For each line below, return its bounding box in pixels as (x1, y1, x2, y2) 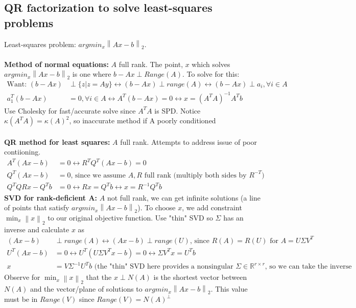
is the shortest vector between (153, 272, 247, 282)
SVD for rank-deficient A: (4, 192, 98, 203)
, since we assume (70, 171, 126, 179)
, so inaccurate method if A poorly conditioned (69, 115, 216, 126)
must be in (4, 294, 38, 304)
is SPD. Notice (154, 105, 201, 116)
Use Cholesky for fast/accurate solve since (4, 105, 136, 116)
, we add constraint (182, 202, 242, 213)
